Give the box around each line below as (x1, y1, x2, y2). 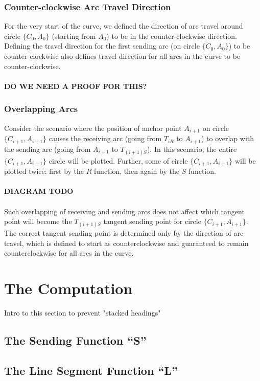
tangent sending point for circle (103, 216, 201, 227)
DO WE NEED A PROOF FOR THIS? (4, 80, 147, 91)
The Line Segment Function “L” (4, 362, 178, 378)
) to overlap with (201, 133, 254, 144)
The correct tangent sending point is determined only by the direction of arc (4, 228, 244, 238)
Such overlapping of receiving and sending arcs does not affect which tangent (4, 206, 245, 216)
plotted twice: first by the (4, 166, 84, 176)
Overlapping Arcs (4, 102, 78, 115)
